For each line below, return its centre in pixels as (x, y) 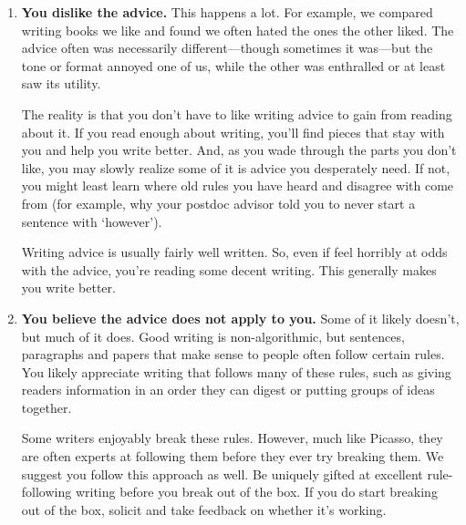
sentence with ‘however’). (92, 221)
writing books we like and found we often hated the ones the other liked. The (238, 30)
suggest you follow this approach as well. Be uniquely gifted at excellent (222, 474)
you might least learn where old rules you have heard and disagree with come (238, 185)
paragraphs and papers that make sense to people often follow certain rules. (233, 354)
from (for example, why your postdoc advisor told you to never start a (218, 203)
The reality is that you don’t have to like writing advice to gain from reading (237, 113)
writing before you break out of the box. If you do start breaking (256, 492)
